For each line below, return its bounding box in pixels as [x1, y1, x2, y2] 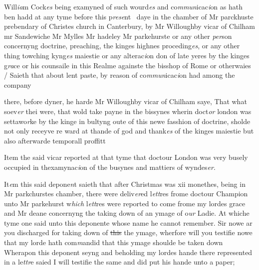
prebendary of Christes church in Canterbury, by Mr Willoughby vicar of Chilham [4, 21, 255, 31]
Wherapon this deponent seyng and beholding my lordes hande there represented [4, 247, 253, 257]
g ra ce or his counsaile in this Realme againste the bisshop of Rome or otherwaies [4, 60, 251, 70]
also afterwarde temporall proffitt [4, 135, 106, 145]
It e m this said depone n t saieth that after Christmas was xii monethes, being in [4, 178, 246, 189]
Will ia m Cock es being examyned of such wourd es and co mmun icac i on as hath [4, 1, 243, 11]
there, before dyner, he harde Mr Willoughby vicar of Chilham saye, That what [4, 96, 247, 107]
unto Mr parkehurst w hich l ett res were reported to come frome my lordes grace [4, 198, 246, 208]
